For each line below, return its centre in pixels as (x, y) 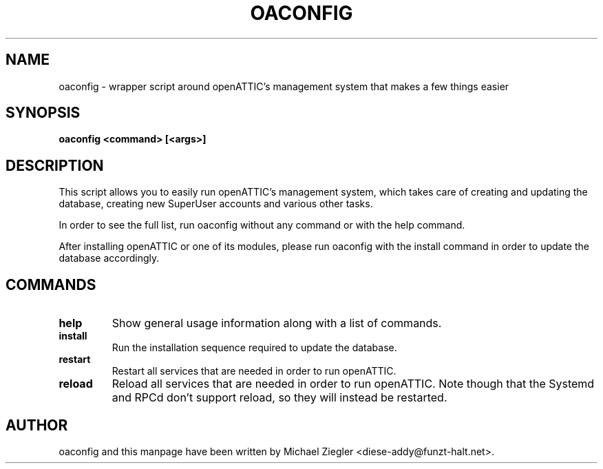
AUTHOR (37, 425)
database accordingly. (109, 258)
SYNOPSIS (43, 113)
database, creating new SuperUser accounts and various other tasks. (216, 204)
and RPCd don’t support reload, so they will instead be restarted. (279, 398)
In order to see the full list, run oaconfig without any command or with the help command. (262, 225)
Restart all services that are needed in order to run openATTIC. (254, 371)
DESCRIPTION (55, 165)
